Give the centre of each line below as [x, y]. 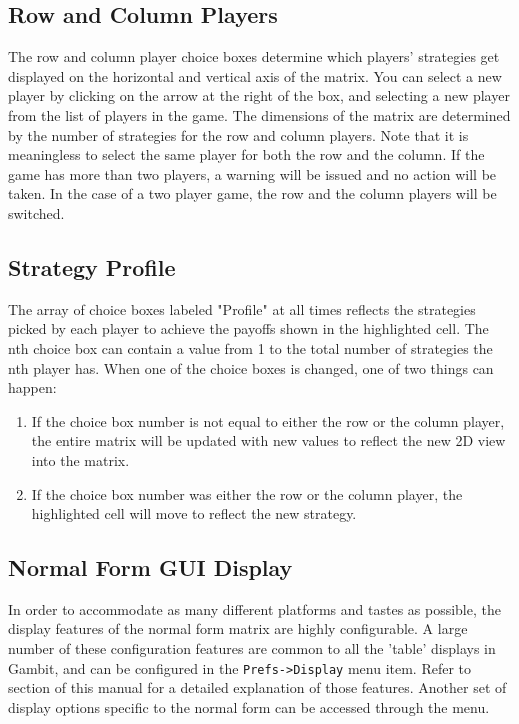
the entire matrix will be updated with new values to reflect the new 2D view [268, 440]
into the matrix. [80, 459]
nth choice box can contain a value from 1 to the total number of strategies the [250, 347]
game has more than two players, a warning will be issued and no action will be [252, 173]
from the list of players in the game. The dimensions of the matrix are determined [259, 114]
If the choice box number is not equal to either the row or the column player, [268, 420]
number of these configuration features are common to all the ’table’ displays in [252, 648]
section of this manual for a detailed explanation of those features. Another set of [257, 687]
